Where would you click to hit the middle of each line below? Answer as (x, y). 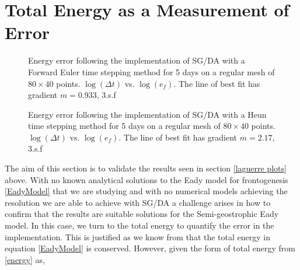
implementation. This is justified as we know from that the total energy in (137, 236)
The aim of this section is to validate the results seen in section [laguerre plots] (146, 168)
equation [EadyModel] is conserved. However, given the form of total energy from (150, 248)
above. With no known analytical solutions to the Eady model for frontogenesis (146, 179)
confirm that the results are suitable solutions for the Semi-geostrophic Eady (142, 214)
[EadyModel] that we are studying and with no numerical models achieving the (146, 191)
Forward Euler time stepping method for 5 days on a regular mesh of (151, 71)
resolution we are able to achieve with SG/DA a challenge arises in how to (138, 202)
